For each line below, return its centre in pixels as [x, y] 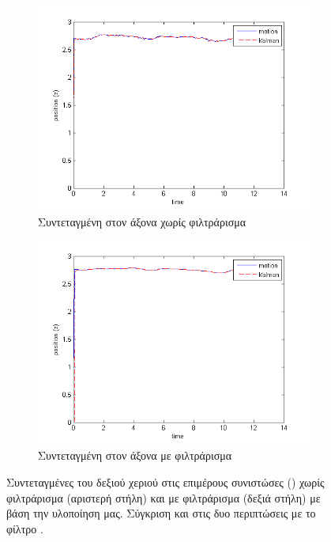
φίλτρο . [25, 528]
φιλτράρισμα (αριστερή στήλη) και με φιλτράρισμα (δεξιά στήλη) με [164, 497]
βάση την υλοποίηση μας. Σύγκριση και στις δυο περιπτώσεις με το [161, 513]
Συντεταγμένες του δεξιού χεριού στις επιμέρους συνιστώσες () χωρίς [165, 481]
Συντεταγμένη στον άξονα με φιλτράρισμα [135, 455]
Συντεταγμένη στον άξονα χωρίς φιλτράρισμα [142, 221]
